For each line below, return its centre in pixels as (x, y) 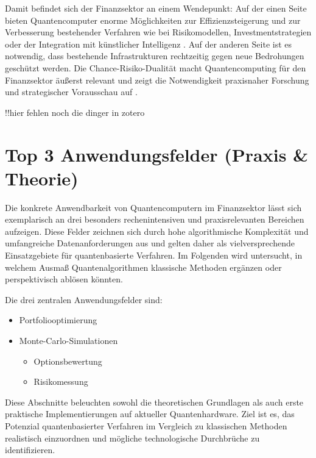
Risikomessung (61, 381)
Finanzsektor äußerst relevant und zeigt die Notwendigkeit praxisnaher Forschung (157, 80)
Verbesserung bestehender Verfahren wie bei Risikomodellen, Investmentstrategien (158, 32)
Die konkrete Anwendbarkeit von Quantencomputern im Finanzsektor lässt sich (153, 207)
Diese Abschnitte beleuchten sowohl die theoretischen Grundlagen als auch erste (154, 402)
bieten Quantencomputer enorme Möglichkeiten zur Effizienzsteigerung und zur (153, 20)
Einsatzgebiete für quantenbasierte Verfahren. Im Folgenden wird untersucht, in (154, 255)
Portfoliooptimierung (58, 320)
